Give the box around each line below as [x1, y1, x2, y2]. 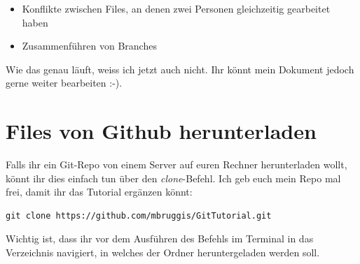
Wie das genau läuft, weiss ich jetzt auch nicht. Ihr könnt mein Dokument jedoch [6, 61, 354, 76]
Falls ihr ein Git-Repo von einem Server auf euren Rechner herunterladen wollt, [6, 157, 347, 172]
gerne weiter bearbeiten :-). [6, 75, 123, 90]
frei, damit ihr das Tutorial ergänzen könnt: [6, 184, 193, 199]
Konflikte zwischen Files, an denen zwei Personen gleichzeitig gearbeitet [22, 1, 331, 15]
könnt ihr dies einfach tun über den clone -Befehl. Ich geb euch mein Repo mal [6, 170, 341, 185]
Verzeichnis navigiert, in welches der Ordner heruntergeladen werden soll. [6, 245, 320, 260]
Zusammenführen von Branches [22, 38, 157, 53]
